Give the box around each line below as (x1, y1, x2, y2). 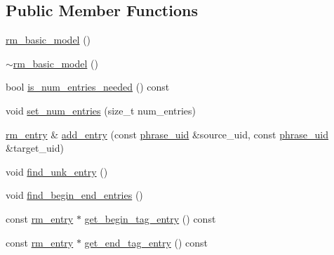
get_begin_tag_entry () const (84, 211, 216, 225)
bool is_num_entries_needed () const (6, 79, 170, 94)
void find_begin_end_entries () (6, 188, 143, 202)
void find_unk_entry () (6, 164, 108, 178)
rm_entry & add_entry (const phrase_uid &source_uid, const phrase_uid (6, 126, 328, 141)
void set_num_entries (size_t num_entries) (6, 103, 196, 117)
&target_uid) (6, 140, 64, 155)
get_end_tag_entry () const (84, 235, 208, 249)
